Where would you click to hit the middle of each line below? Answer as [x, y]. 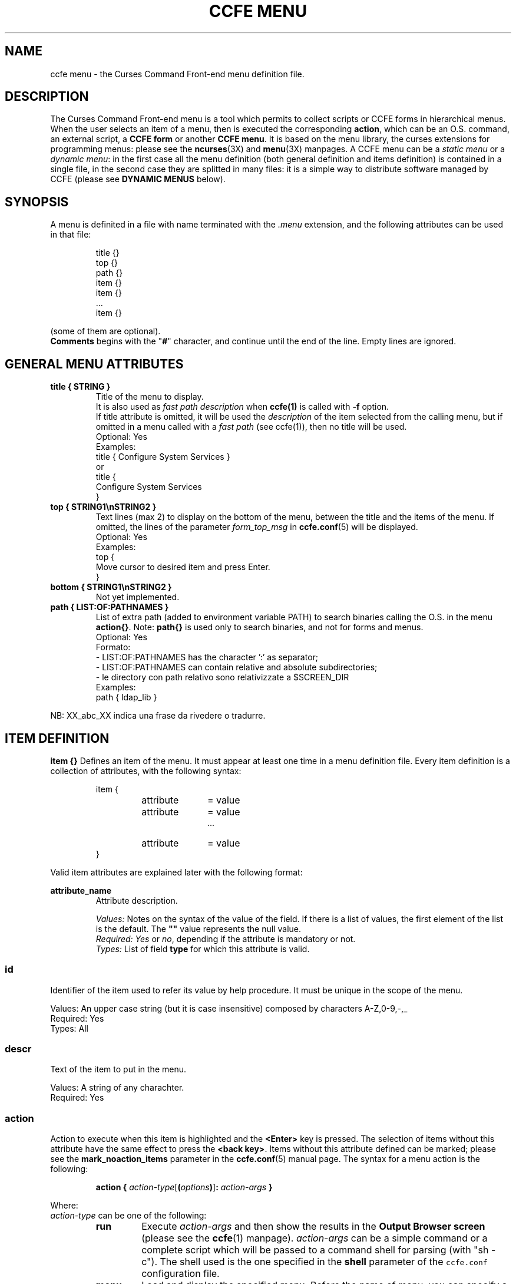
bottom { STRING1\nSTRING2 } [111, 587]
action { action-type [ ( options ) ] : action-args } [184, 1187]
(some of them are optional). [105, 331]
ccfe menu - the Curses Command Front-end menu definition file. [177, 74]
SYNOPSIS [37, 202]
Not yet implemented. [138, 597]
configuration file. [181, 1274]
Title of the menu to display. [150, 397]
